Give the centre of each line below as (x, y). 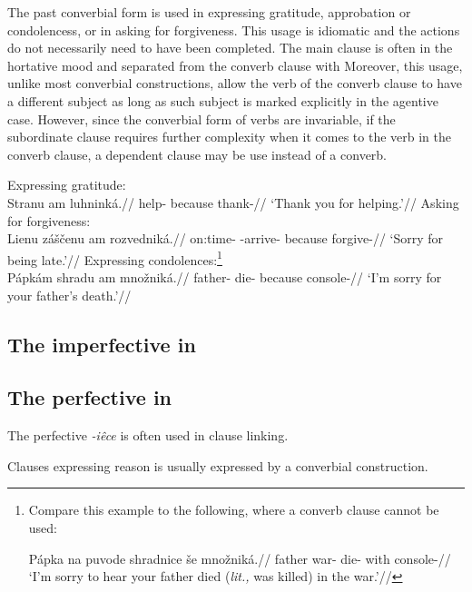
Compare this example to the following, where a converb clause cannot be (234, 510)
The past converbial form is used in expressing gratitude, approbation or (209, 12)
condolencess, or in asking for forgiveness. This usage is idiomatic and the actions (234, 30)
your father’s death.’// (69, 295)
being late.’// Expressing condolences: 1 (115, 258)
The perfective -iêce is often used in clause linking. (148, 435)
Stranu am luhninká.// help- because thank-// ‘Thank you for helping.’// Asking (233, 202)
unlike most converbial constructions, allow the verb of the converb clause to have (235, 83)
